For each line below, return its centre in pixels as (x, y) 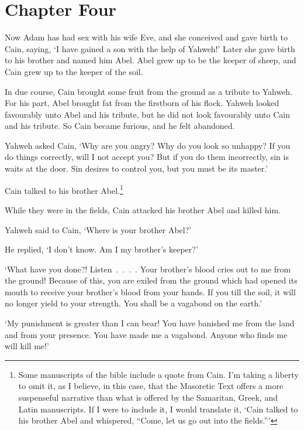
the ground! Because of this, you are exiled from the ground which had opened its (151, 280)
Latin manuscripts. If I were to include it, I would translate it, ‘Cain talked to (158, 409)
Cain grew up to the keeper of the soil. (74, 71)
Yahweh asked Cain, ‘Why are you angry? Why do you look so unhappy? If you (148, 145)
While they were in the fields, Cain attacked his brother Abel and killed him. (143, 209)
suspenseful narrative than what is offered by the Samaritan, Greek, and (148, 397)
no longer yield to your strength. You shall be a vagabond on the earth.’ (134, 303)
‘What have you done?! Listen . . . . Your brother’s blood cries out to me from (148, 269)
